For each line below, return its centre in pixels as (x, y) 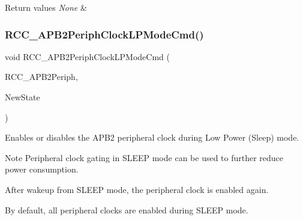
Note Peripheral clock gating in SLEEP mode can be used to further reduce (144, 157)
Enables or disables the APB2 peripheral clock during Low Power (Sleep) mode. (152, 137)
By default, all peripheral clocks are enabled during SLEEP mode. (127, 209)
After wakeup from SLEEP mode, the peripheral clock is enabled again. (137, 189)
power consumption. (42, 169)
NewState (22, 97)
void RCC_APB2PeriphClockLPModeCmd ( (88, 56)
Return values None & (46, 7)
